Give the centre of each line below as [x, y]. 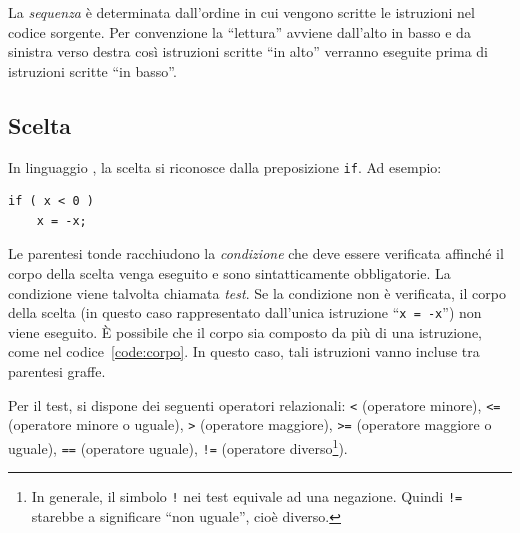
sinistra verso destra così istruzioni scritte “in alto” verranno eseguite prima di [248, 51]
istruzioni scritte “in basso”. [92, 70]
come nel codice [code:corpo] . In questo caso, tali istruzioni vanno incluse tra [244, 351]
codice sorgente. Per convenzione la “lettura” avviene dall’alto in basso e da [239, 31]
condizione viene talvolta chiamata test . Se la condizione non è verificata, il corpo [257, 292]
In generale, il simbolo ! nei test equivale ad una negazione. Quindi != [247, 496]
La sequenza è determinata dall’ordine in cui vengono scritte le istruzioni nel [241, 12]
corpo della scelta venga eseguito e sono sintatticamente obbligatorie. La [229, 273]
